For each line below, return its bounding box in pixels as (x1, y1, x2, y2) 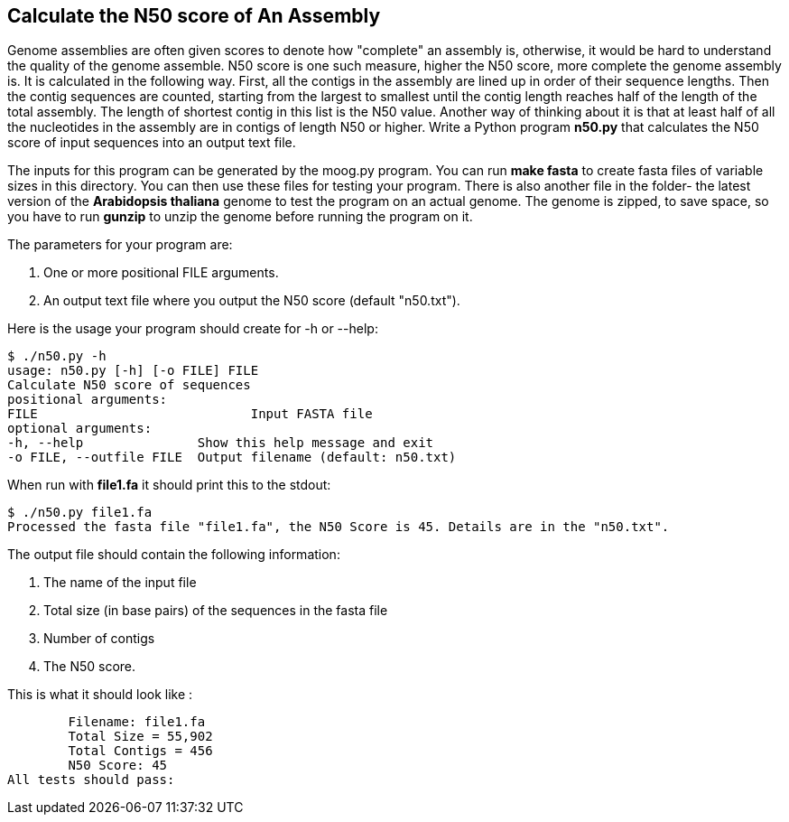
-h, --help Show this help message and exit (7, 435, 434, 451)
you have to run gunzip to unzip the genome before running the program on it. (7, 209, 473, 225)
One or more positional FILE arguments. (43, 265, 279, 281)
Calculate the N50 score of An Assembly (7, 5, 381, 27)
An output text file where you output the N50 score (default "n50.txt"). (43, 293, 460, 309)
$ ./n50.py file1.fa (7, 505, 153, 520)
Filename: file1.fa (68, 715, 206, 730)
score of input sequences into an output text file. (7, 135, 296, 151)
